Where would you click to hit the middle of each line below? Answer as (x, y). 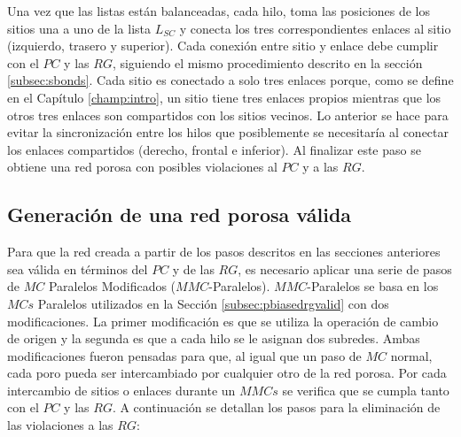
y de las (193, 268)
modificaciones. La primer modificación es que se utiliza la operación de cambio (223, 321)
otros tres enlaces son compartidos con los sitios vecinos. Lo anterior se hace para (228, 115)
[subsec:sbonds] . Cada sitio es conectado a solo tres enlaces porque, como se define (230, 80)
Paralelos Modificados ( (112, 286)
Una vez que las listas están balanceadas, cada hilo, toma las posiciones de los (219, 11)
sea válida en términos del (78, 268)
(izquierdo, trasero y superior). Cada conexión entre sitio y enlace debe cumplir (223, 46)
